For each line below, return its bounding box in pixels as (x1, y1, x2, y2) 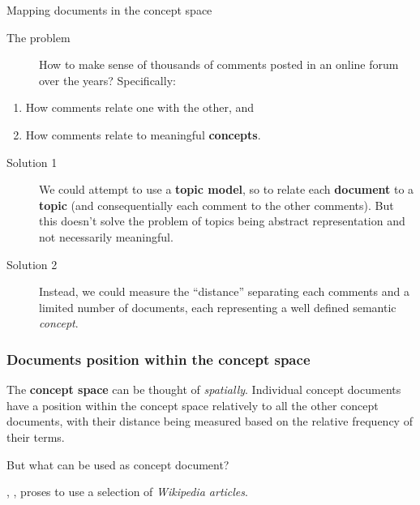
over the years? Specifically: (39, 71, 176, 88)
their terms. (6, 428, 65, 445)
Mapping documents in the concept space (6, 2, 212, 18)
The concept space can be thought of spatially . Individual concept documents (6, 381, 401, 398)
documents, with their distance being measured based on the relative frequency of (6, 413, 413, 430)
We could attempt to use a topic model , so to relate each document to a (39, 181, 414, 198)
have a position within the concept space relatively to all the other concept (6, 396, 379, 413)
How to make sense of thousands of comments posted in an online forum (39, 56, 399, 73)
